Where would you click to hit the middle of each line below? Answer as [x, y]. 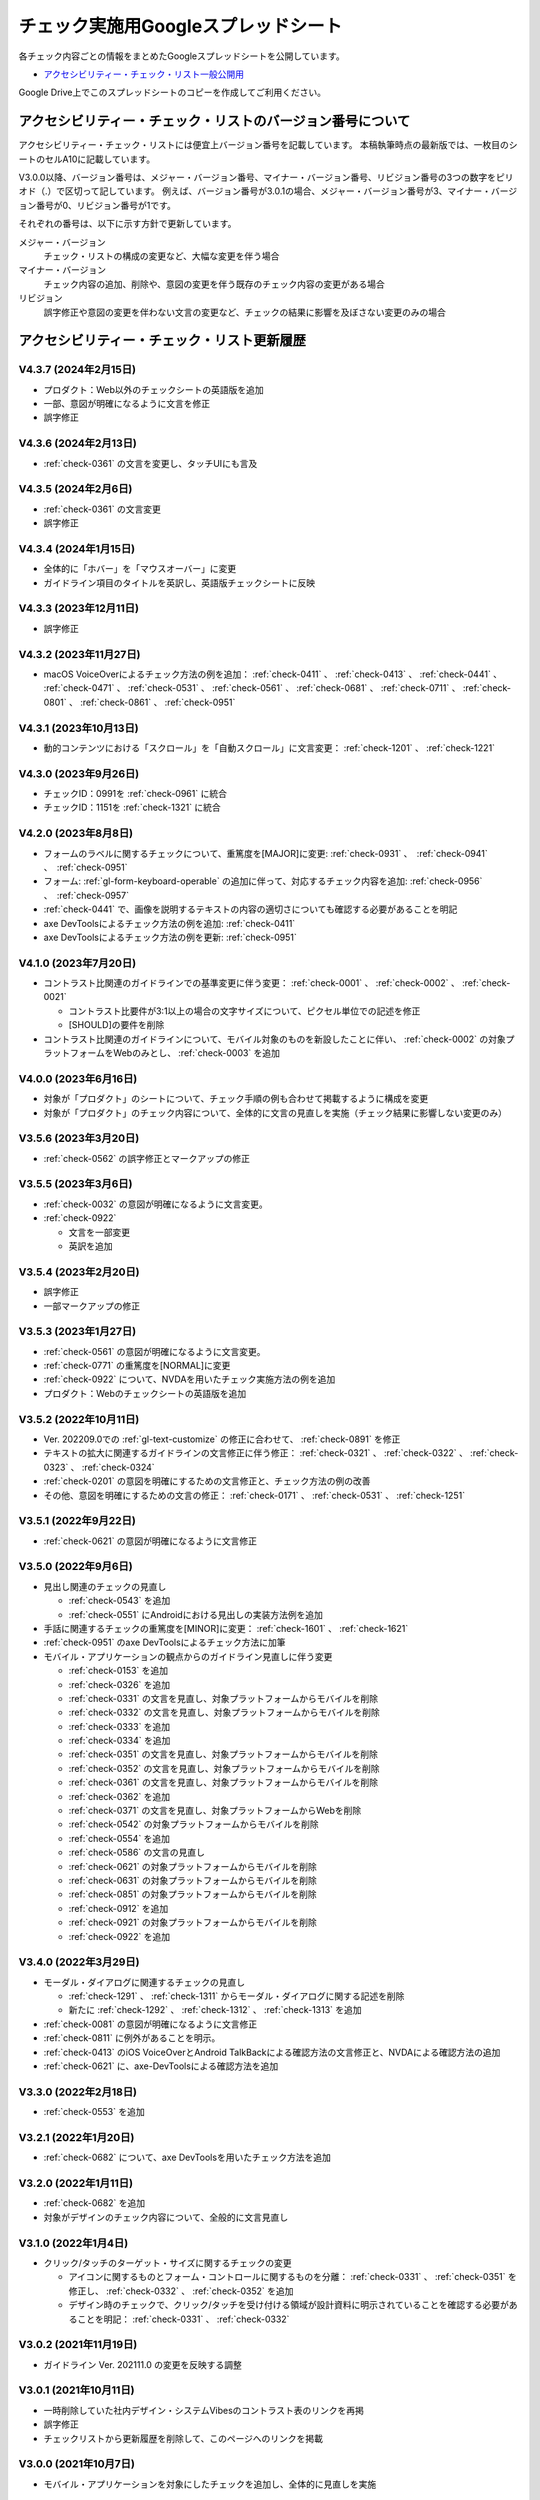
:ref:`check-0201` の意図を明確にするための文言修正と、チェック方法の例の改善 [207, 1481]
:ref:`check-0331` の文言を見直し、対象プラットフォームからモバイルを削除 [223, 1698]
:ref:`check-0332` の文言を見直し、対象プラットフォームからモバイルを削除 [224, 1712]
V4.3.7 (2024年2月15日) [77, 370]
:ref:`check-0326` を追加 [119, 1684]
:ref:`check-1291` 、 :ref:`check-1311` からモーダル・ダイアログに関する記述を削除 [236, 1996]
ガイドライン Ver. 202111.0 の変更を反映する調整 [142, 2364]
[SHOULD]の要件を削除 [116, 1025]
